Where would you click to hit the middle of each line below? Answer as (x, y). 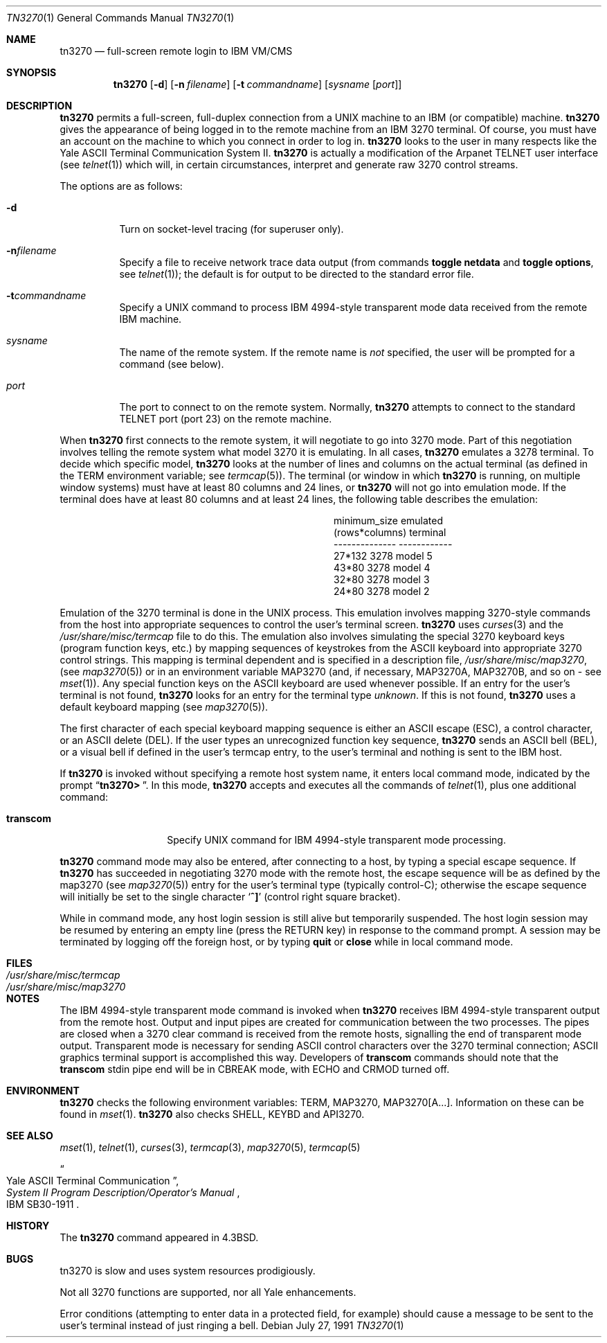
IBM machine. (151, 319)
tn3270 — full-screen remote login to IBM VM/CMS (176, 51)
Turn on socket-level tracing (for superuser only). (232, 229)
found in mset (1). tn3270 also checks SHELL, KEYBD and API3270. (212, 1114)
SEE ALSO (30, 1136)
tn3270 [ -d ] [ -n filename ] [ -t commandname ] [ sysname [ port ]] (257, 84)
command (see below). (172, 364)
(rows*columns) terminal (390, 532)
